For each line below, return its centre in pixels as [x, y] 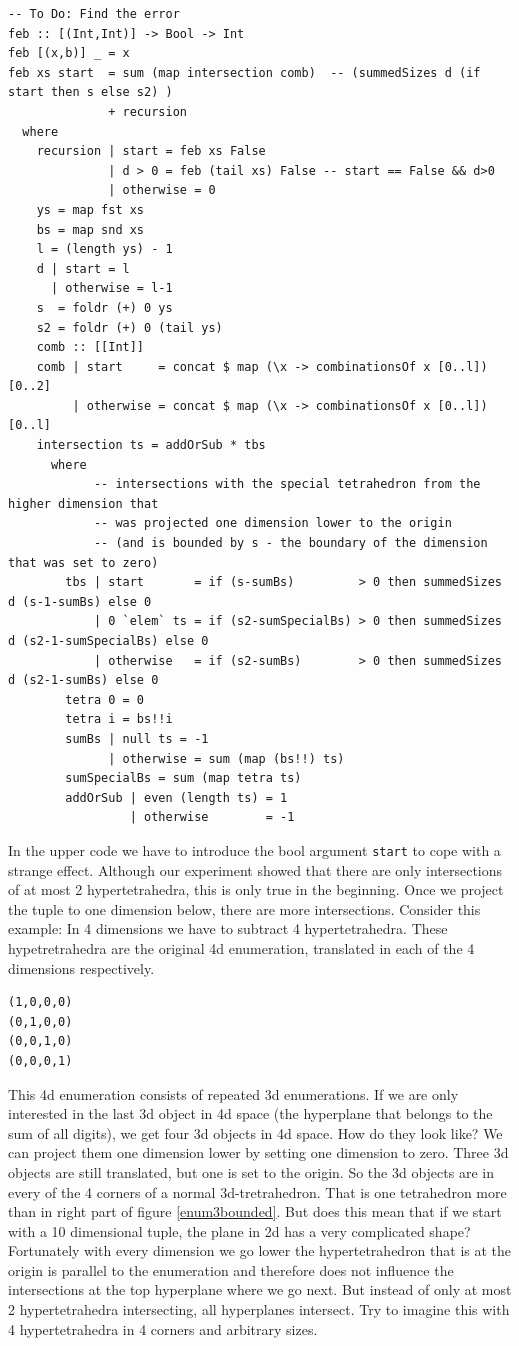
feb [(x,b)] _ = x [69, 53]
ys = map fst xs [90, 209]
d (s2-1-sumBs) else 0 [83, 680]
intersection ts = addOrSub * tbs [151, 445]
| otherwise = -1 [212, 817]
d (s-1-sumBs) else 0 [80, 601]
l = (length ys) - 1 [104, 249]
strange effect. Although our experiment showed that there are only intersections [255, 869]
